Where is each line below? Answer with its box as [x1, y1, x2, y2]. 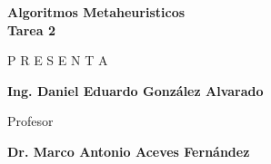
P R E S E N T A [7, 51, 108, 70]
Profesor [7, 111, 54, 130]
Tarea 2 [7, 20, 55, 39]
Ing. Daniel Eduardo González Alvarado [7, 81, 264, 100]
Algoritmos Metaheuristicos [7, 3, 186, 21]
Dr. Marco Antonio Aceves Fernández [7, 141, 250, 160]
